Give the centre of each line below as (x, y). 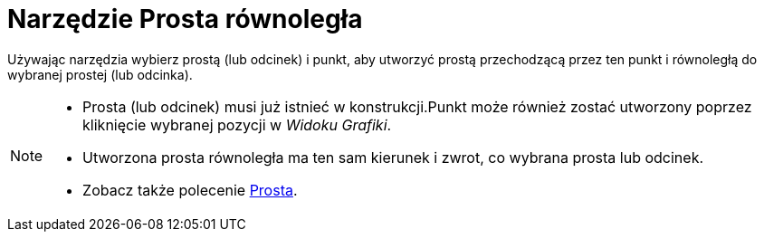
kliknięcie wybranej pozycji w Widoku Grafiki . (237, 124)
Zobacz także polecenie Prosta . (190, 190)
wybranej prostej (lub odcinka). (100, 74)
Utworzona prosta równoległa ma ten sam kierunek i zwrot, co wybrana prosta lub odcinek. (393, 157)
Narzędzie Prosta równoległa (185, 19)
